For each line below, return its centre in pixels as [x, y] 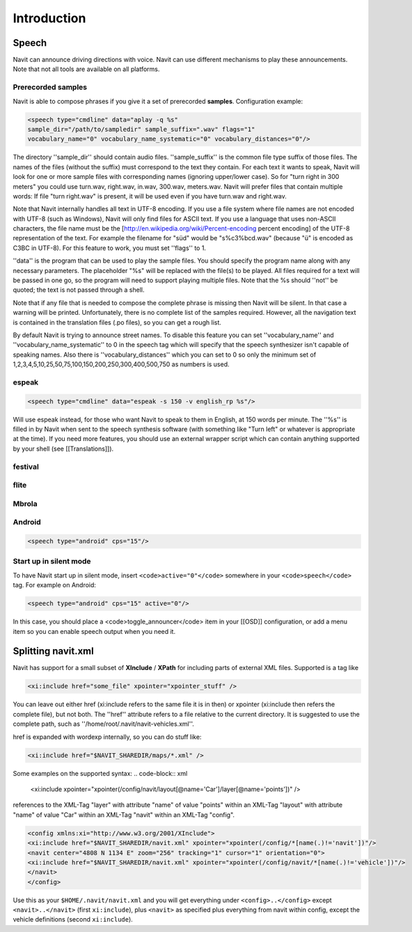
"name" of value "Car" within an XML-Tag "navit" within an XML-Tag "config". [124, 814]
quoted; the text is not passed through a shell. [79, 290]
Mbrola [25, 504]
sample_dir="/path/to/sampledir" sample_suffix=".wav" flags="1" [141, 129]
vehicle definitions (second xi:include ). [73, 919]
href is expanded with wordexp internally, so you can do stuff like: [107, 737]
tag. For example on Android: [55, 585]
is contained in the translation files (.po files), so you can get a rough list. [117, 322]
